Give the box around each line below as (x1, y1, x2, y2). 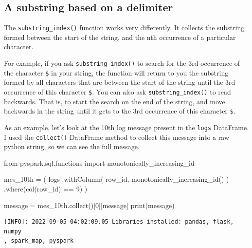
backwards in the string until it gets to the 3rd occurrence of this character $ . (4, 106, 235, 116)
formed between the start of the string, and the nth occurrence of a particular (4, 32, 236, 42)
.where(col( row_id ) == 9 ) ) (4, 183, 88, 193)
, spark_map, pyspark (4, 237, 74, 245)
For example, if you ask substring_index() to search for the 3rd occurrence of (4, 58, 240, 68)
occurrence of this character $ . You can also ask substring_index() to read (4, 86, 231, 96)
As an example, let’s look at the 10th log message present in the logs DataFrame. (4, 122, 249, 132)
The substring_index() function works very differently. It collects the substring (4, 22, 245, 33)
